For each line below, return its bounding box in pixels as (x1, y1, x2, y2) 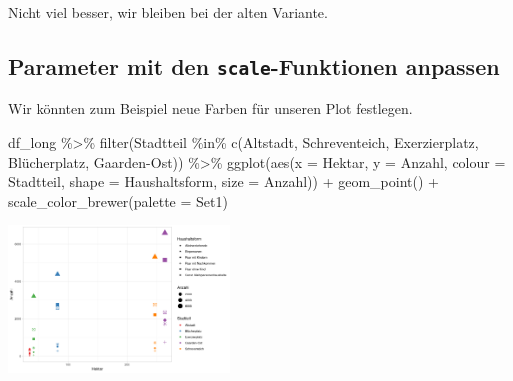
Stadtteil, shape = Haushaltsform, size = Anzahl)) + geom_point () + (8, 171, 439, 192)
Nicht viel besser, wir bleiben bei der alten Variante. (8, 2, 328, 22)
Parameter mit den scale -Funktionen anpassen (8, 50, 500, 81)
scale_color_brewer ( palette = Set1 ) (8, 190, 228, 211)
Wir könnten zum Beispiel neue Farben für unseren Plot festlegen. (8, 98, 413, 119)
